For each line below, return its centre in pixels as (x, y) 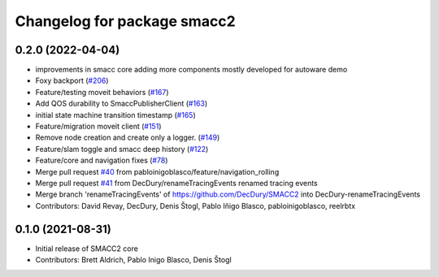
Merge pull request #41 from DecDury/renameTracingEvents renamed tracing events (177, 183)
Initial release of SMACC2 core (87, 249)
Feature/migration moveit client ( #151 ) (98, 127)
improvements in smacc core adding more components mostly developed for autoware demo (191, 70)
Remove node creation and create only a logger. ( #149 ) (128, 137)
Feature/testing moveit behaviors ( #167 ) (102, 92)
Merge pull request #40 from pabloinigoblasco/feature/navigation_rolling (157, 171)
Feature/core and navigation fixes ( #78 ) (102, 160)
